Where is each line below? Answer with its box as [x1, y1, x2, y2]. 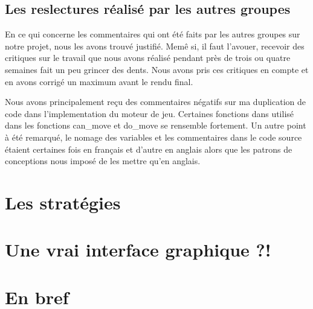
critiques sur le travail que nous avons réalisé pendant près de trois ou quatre [5, 51, 291, 64]
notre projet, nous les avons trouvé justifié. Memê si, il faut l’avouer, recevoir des [5, 39, 305, 52]
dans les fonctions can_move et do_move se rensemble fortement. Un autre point [5, 119, 306, 132]
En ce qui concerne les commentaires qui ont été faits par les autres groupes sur [5, 28, 300, 40]
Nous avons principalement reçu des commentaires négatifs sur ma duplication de [5, 95, 306, 108]
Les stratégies [5, 190, 121, 214]
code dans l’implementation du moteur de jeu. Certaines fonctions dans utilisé [5, 107, 294, 119]
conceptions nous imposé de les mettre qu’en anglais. [5, 154, 201, 167]
